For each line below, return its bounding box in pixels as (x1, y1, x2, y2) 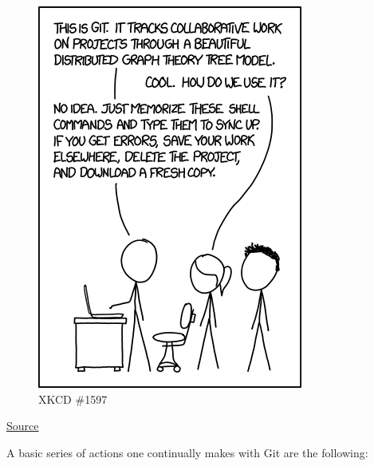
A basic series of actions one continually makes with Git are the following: (6, 444, 368, 460)
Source (6, 417, 39, 434)
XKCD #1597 (38, 390, 108, 407)
